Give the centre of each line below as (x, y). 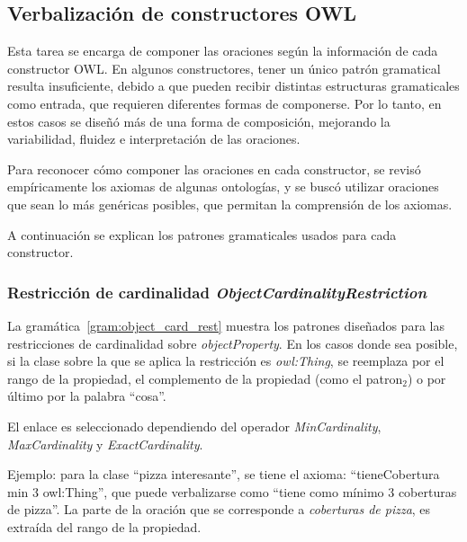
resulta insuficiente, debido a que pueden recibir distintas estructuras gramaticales (233, 86)
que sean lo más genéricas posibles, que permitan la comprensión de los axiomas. (230, 204)
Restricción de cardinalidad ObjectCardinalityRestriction (217, 292)
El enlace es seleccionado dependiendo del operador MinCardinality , (194, 426)
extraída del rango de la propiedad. (104, 526)
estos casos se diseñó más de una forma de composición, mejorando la (199, 121)
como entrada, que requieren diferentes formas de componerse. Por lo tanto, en (225, 103)
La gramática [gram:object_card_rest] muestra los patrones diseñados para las (226, 325)
